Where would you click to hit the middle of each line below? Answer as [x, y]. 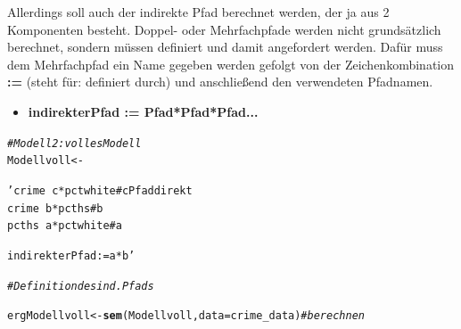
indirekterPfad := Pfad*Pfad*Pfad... [143, 111]
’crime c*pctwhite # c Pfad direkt [100, 190]
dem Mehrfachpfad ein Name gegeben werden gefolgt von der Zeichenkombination [231, 64]
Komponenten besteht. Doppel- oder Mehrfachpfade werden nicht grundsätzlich [224, 29]
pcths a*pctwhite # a [65, 226]
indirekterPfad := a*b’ [71, 255]
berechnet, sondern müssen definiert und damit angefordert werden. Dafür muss [225, 47]
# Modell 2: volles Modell [74, 143]
